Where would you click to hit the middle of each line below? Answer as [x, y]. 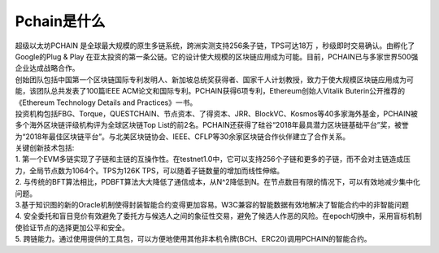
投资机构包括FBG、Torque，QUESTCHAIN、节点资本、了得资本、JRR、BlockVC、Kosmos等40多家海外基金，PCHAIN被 [217, 113]
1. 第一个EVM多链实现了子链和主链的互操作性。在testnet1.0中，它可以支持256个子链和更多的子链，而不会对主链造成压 [213, 159]
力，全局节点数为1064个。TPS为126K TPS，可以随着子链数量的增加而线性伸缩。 [150, 170]
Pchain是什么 [60, 21]
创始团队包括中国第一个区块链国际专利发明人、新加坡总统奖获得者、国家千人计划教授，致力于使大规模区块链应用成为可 [214, 79]
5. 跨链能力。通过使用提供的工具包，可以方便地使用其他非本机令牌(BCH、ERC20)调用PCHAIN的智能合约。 [193, 239]
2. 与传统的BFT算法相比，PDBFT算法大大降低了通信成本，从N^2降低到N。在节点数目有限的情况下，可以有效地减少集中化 [217, 182]
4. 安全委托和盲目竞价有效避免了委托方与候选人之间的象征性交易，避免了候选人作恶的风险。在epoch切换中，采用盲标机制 [218, 216]
